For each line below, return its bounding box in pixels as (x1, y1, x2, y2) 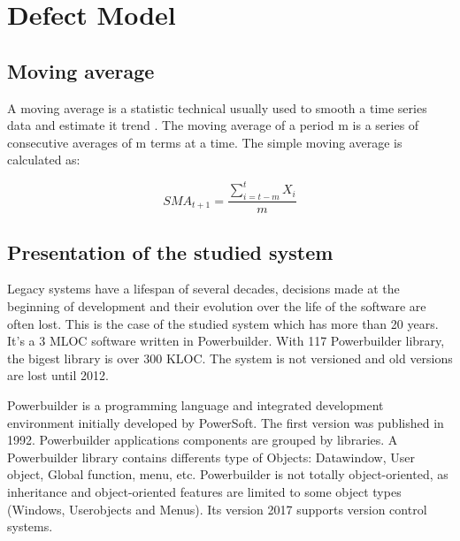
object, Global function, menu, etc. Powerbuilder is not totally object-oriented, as (7, 465, 448, 484)
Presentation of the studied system (7, 238, 333, 265)
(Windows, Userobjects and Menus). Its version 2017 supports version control (7, 499, 427, 518)
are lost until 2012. (7, 366, 109, 385)
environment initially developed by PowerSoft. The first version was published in (7, 413, 444, 431)
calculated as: (7, 150, 80, 169)
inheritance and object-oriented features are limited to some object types (7, 483, 402, 501)
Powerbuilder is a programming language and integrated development (7, 396, 384, 415)
